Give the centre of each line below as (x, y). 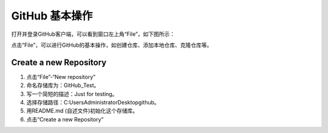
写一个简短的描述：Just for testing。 (72, 94)
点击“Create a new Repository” (65, 119)
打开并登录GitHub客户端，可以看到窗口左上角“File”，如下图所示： (93, 34)
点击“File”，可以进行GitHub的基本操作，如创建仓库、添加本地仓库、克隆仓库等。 (112, 45)
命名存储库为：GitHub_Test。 (63, 86)
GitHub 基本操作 (52, 16)
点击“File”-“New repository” (61, 77)
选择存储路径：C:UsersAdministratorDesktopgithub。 (93, 103)
